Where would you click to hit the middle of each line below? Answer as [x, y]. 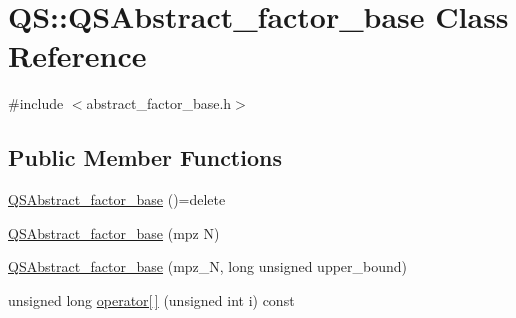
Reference [77, 55]
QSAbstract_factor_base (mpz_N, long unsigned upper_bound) [208, 266]
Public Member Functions [145, 157]
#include [36, 103]
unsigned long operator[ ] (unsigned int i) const [151, 299]
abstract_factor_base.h [159, 103]
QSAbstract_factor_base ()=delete [117, 199]
